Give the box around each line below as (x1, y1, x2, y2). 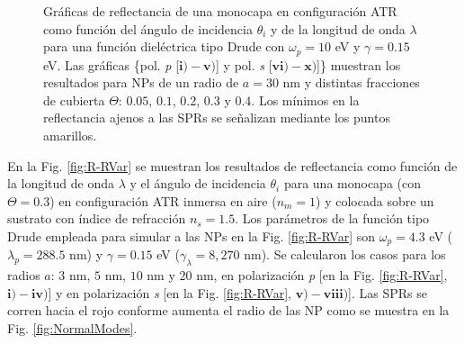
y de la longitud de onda (271, 19, 406, 38)
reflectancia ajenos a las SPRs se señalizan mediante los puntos (43, 108, 390, 127)
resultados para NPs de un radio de (43, 73, 239, 92)
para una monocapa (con (283, 174, 422, 193)
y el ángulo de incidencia (129, 174, 266, 193)
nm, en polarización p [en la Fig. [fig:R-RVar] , (196, 266, 448, 285)
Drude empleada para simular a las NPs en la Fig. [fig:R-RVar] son (7, 226, 376, 245)
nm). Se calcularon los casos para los (244, 245, 446, 264)
